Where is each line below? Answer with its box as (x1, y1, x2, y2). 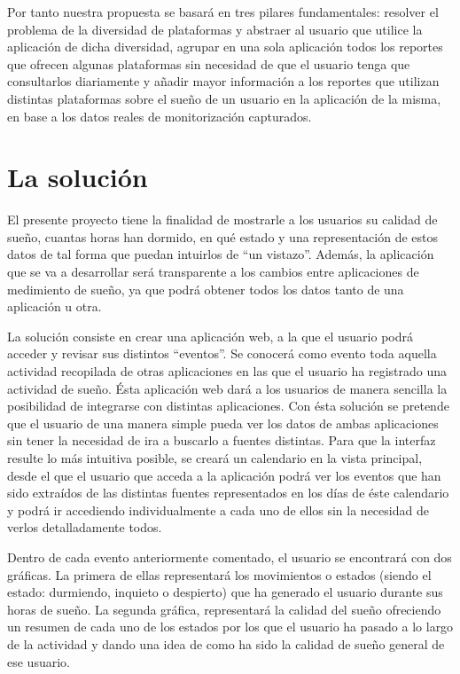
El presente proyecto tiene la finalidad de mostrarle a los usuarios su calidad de (7, 210, 438, 229)
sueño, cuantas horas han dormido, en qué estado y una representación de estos (7, 227, 439, 246)
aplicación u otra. (7, 297, 102, 316)
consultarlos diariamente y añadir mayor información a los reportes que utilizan (7, 72, 440, 90)
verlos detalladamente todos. (7, 518, 162, 537)
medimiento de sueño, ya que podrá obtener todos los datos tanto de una (7, 279, 404, 298)
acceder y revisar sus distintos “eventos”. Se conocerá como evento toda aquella (7, 344, 437, 363)
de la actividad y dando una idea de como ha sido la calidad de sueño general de (7, 634, 445, 653)
